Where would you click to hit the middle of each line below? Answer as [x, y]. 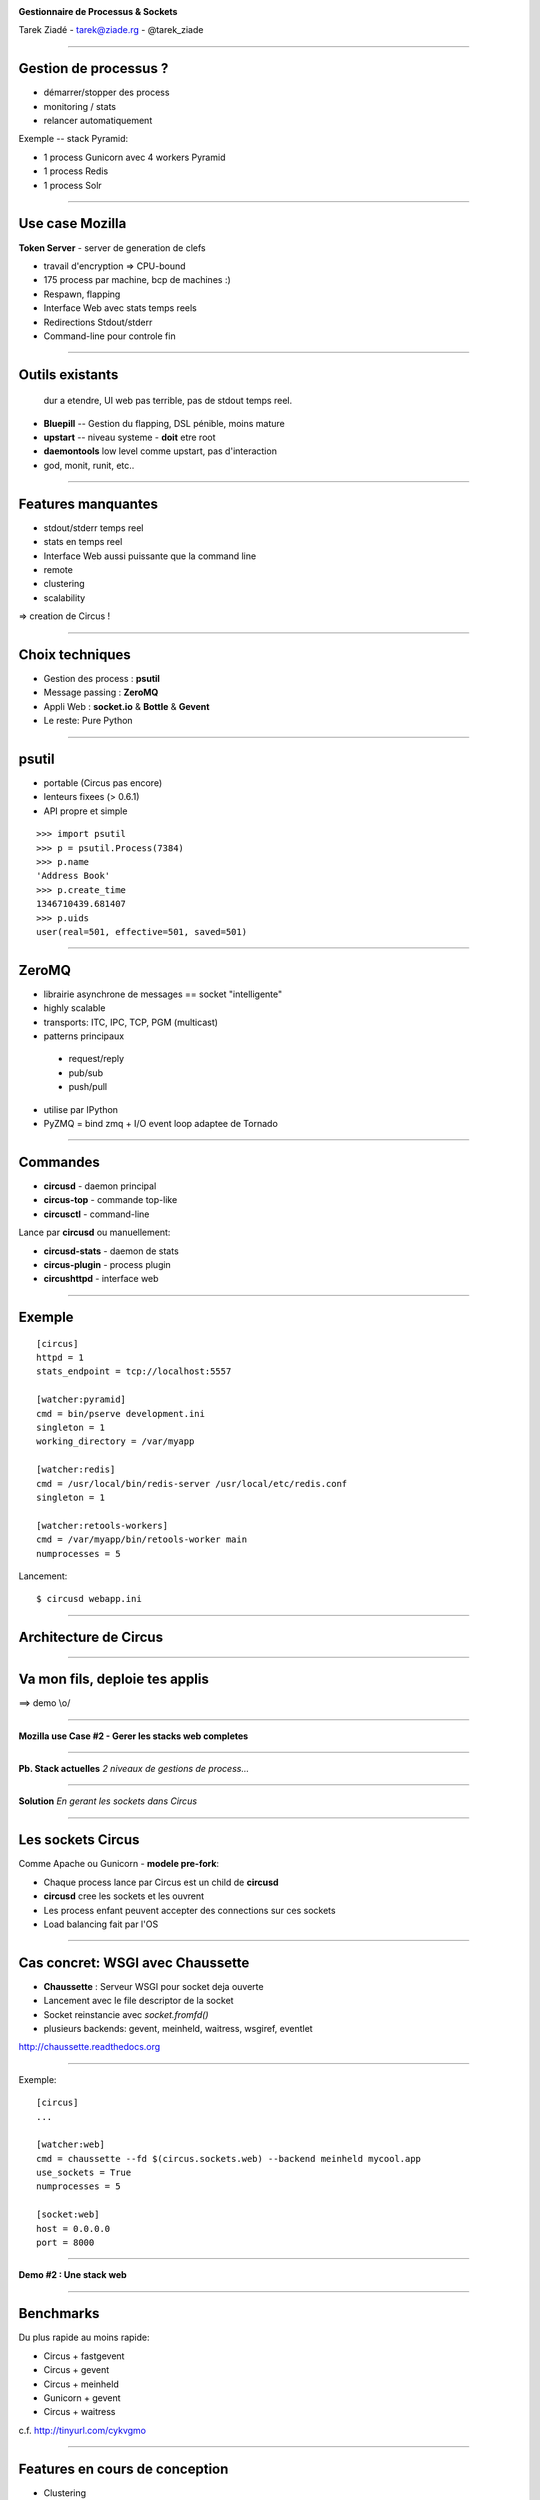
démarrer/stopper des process [106, 92]
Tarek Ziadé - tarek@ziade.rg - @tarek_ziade [111, 30]
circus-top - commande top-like [110, 1200]
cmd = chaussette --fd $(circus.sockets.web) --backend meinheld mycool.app [229, 2158]
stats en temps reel [83, 542]
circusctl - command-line [96, 1214]
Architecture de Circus [91, 1637]
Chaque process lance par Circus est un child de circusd [161, 1882]
